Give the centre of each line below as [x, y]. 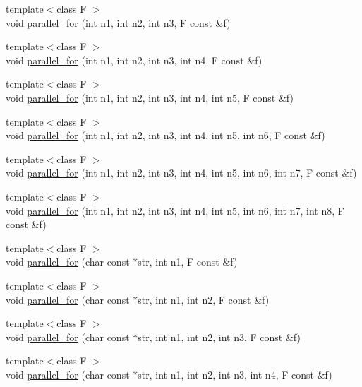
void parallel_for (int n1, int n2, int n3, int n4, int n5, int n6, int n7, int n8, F [175, 210]
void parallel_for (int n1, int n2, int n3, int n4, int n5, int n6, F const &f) [165, 135]
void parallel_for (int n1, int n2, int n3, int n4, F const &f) [134, 60]
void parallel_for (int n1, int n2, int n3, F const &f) [118, 22]
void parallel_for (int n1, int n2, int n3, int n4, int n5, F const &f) [150, 97]
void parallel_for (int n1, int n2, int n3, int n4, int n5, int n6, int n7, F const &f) [181, 173]
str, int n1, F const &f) [188, 262]
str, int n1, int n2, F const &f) [204, 299]
